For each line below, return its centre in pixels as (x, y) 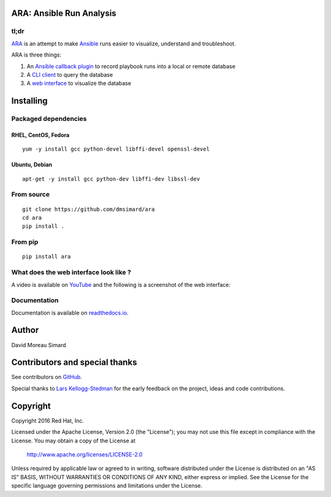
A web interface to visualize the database (79, 84)
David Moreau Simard (39, 345)
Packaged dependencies (49, 119)
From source (31, 195)
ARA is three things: (36, 55)
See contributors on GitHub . (47, 377)
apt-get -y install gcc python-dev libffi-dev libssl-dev (111, 179)
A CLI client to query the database (70, 74)
